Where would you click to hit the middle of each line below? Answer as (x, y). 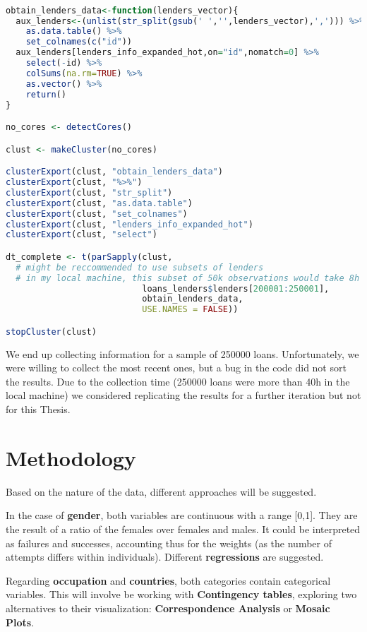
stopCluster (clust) (51, 332)
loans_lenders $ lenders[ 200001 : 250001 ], (236, 288)
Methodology (71, 457)
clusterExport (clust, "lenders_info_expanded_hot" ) (130, 224)
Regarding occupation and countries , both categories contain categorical (168, 580)
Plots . (20, 622)
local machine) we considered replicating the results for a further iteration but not (183, 395)
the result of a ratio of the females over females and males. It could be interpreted (183, 529)
